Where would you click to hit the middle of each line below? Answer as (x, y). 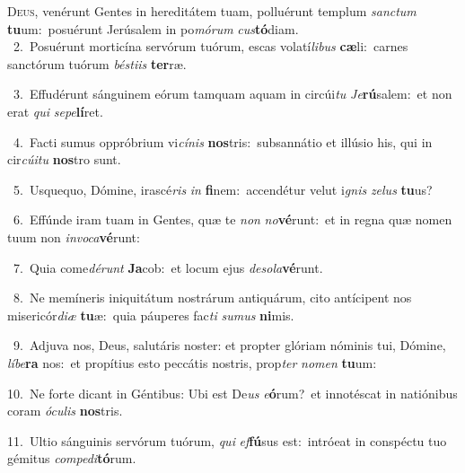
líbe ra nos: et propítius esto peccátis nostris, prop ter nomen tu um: (192, 362)
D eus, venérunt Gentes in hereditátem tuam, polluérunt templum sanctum (212, 11)
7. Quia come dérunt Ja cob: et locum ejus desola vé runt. (168, 267)
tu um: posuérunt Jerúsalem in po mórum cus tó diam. (153, 28)
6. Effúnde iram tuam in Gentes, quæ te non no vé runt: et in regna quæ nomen (232, 219)
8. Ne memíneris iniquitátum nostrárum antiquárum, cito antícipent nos (212, 298)
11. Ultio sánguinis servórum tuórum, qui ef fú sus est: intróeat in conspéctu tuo (227, 440)
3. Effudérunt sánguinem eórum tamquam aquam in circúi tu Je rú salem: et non (232, 94)
